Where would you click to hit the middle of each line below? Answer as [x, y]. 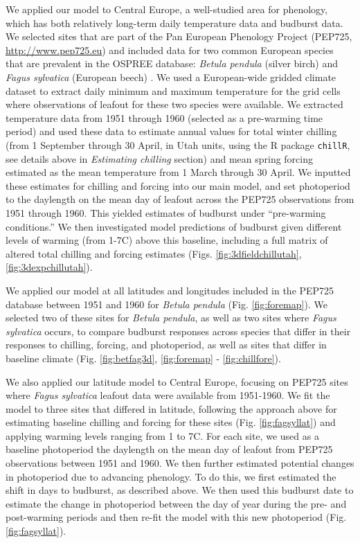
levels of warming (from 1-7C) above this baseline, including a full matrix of [167, 240]
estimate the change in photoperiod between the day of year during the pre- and [176, 503]
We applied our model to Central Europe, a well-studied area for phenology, [167, 9]
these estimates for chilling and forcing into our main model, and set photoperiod [178, 185]
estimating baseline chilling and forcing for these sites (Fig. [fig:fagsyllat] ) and [171, 422]
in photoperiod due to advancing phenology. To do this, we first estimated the [171, 476]
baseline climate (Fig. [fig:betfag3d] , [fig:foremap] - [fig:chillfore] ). [143, 358]
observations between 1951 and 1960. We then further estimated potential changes [180, 463]
